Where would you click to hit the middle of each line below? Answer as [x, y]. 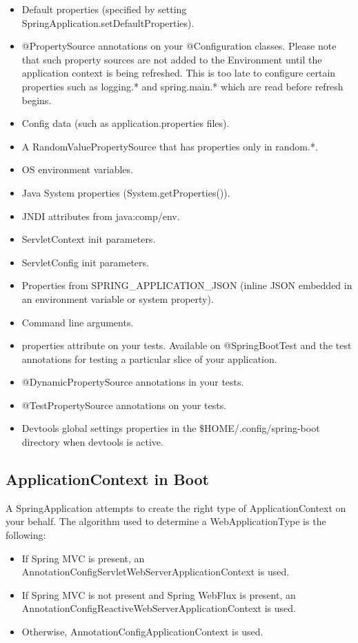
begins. [37, 100]
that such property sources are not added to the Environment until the [172, 59]
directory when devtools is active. [92, 442]
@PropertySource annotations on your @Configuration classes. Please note [179, 46]
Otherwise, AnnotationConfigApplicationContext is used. [142, 632]
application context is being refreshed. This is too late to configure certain [179, 73]
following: [26, 535]
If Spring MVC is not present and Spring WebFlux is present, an [159, 594]
